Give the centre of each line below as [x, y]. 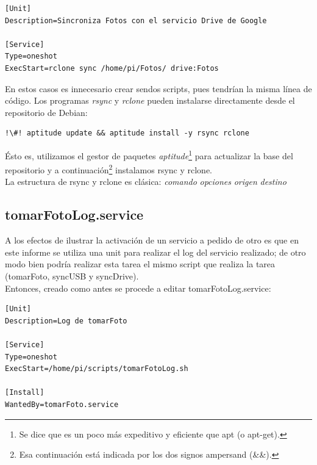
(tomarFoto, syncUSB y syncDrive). [72, 276]
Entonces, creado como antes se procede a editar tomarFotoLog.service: [138, 288]
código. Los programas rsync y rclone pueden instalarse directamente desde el [150, 100]
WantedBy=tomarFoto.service [62, 404]
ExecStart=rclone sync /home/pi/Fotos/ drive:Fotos [112, 68]
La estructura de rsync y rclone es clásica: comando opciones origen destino [146, 182]
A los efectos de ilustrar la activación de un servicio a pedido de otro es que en [152, 240]
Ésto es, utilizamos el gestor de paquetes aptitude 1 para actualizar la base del [149, 154]
